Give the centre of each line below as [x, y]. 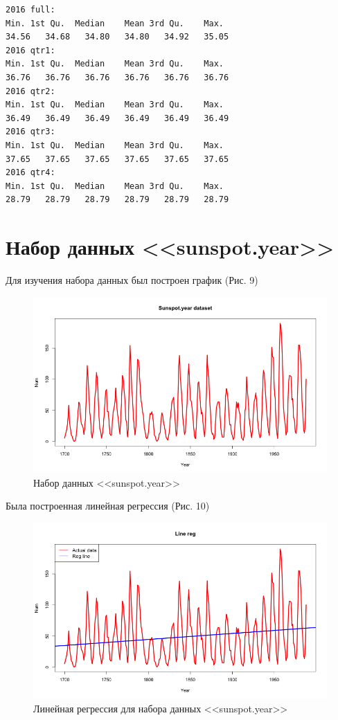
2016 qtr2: [30, 91]
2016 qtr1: [30, 50]
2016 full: [30, 10]
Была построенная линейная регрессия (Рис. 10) [108, 506]
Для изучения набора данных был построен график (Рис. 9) [132, 280]
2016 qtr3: [30, 132]
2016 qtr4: [30, 173]
